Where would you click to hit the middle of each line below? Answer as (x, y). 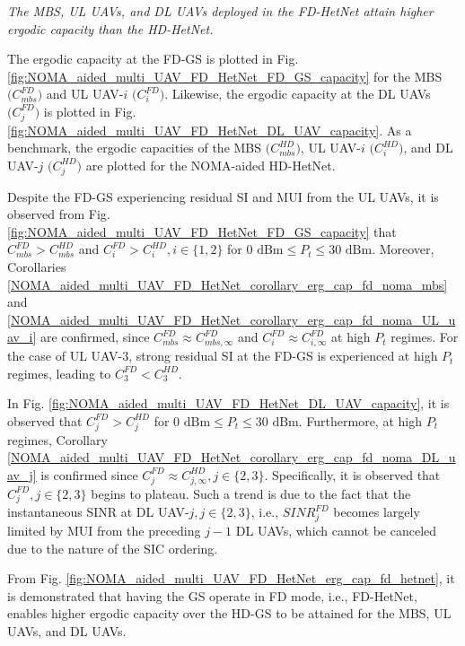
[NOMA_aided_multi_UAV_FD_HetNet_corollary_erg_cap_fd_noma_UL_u (232, 319)
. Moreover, (403, 249)
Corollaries (37, 266)
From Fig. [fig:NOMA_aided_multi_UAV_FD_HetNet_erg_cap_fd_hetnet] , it (231, 578)
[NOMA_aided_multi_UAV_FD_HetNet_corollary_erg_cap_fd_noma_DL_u (232, 457)
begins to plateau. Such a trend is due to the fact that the (251, 493)
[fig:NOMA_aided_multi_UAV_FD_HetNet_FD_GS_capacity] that (202, 231)
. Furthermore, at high (360, 420)
